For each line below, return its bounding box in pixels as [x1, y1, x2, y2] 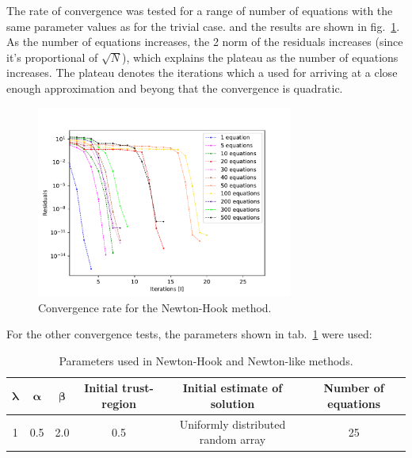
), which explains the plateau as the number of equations [122, 48, 399, 65]
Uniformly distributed [179, 415, 286, 432]
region [101, 395, 136, 412]
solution [210, 395, 255, 412]
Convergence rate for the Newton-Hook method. [38, 299, 272, 315]
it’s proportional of [6, 48, 98, 65]
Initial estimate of [182, 380, 283, 396]
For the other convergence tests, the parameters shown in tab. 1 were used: [6, 326, 372, 342]
